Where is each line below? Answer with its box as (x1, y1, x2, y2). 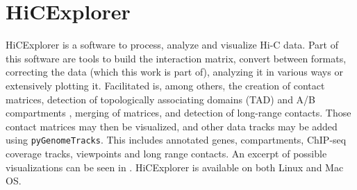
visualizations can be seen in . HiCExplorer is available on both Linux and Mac (6, 159, 344, 174)
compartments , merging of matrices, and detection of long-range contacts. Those (6, 105, 351, 120)
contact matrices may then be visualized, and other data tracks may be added (6, 119, 338, 133)
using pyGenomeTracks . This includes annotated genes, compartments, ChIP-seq (6, 132, 347, 147)
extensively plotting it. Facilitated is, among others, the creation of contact (6, 78, 325, 92)
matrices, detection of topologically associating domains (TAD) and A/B (6, 92, 316, 106)
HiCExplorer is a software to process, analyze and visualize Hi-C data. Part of (6, 37, 338, 52)
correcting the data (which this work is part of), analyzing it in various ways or (6, 64, 343, 79)
